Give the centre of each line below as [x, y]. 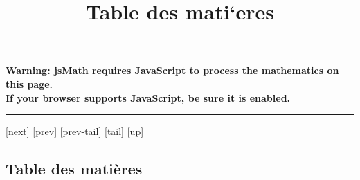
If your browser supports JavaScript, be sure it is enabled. [148, 97]
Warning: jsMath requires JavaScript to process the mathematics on [172, 70]
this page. [29, 83]
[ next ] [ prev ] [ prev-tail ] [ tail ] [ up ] [75, 131]
